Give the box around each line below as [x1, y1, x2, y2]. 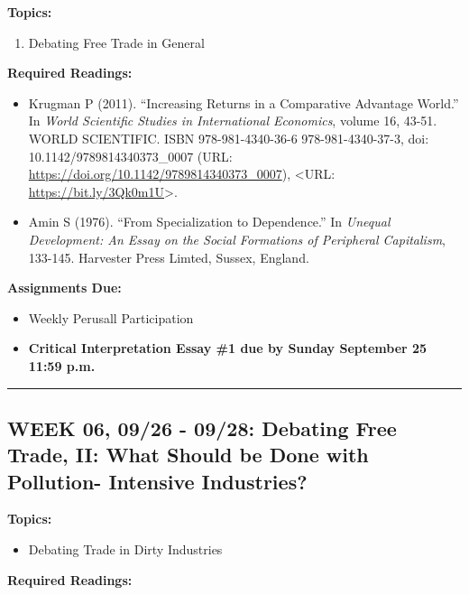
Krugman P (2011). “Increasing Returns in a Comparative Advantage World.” [28, 93, 459, 112]
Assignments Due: [7, 278, 122, 297]
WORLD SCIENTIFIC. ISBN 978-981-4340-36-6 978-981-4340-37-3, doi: [28, 128, 429, 147]
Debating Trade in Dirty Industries [28, 540, 223, 559]
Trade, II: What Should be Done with [7, 441, 369, 469]
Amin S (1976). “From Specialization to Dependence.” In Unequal [28, 212, 391, 231]
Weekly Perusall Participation [28, 308, 194, 327]
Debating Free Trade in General [28, 33, 205, 51]
